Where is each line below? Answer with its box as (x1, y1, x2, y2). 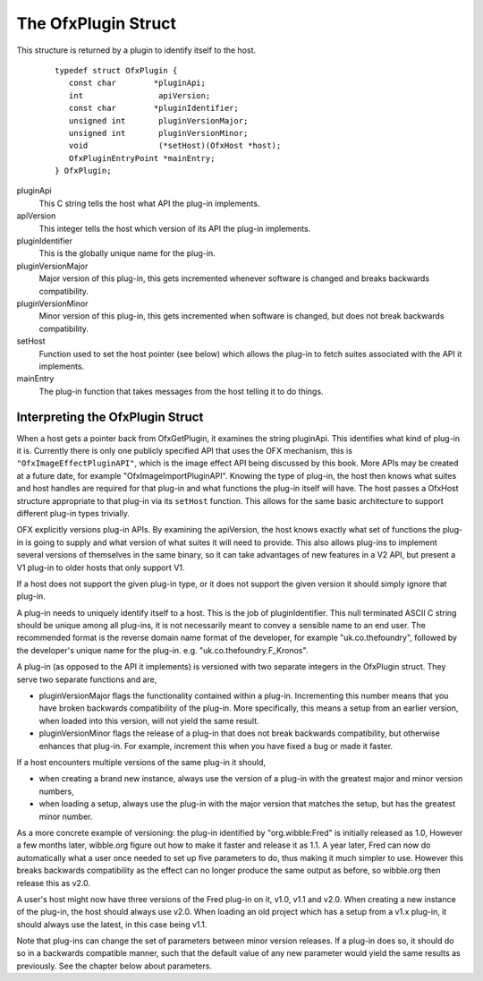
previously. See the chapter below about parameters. (16, 960, 212, 971)
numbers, (38, 786, 75, 797)
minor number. (38, 811, 93, 822)
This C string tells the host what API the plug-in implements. (38, 198, 260, 209)
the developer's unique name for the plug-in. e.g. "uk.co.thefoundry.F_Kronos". (16, 644, 309, 655)
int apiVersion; (68, 90, 211, 100)
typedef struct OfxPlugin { (55, 65, 178, 75)
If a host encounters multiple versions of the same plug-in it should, (16, 756, 267, 767)
